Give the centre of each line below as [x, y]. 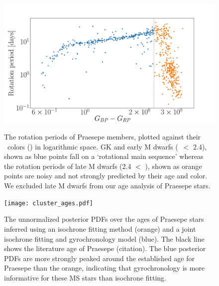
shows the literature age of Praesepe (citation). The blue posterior [105, 248]
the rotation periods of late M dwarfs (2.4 [68, 166]
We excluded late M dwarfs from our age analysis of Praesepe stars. [107, 186]
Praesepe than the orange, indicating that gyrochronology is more [105, 268]
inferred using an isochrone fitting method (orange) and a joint [100, 228]
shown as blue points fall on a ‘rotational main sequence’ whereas [104, 156]
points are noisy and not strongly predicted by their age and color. [106, 176]
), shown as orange [173, 166]
